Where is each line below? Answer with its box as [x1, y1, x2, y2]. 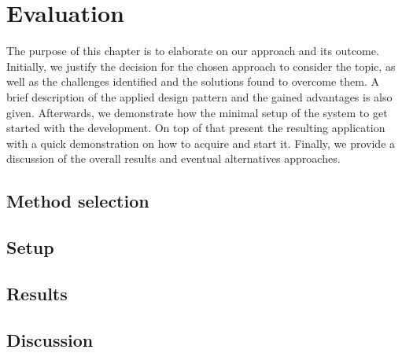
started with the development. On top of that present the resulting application [6, 120, 385, 136]
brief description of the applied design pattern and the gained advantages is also [6, 88, 393, 105]
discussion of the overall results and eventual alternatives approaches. [6, 150, 341, 167]
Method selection [6, 189, 149, 213]
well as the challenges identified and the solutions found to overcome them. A [6, 73, 379, 90]
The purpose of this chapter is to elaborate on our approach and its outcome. [6, 42, 379, 59]
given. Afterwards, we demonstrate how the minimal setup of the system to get [6, 104, 388, 120]
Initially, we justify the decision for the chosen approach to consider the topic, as [6, 57, 396, 74]
